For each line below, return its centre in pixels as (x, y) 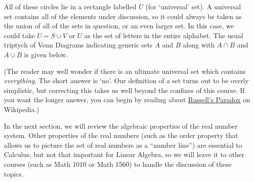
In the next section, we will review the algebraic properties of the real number (121, 125)
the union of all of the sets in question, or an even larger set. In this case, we (119, 26)
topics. (14, 173)
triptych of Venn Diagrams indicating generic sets (78, 45)
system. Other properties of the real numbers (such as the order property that (121, 135)
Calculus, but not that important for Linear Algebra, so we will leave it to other (124, 154)
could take (19, 35)
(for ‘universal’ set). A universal (193, 6)
